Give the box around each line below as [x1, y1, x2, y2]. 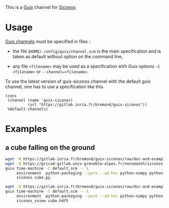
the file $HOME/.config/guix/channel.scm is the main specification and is [12, 48, 161, 54]
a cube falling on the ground [5, 143, 95, 152]
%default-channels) [7, 107, 49, 112]
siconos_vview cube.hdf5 [16, 198, 69, 203]
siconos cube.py [16, 175, 51, 180]
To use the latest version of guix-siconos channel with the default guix [5, 78, 151, 84]
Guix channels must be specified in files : [5, 38, 91, 44]
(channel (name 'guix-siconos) [7, 97, 73, 102]
